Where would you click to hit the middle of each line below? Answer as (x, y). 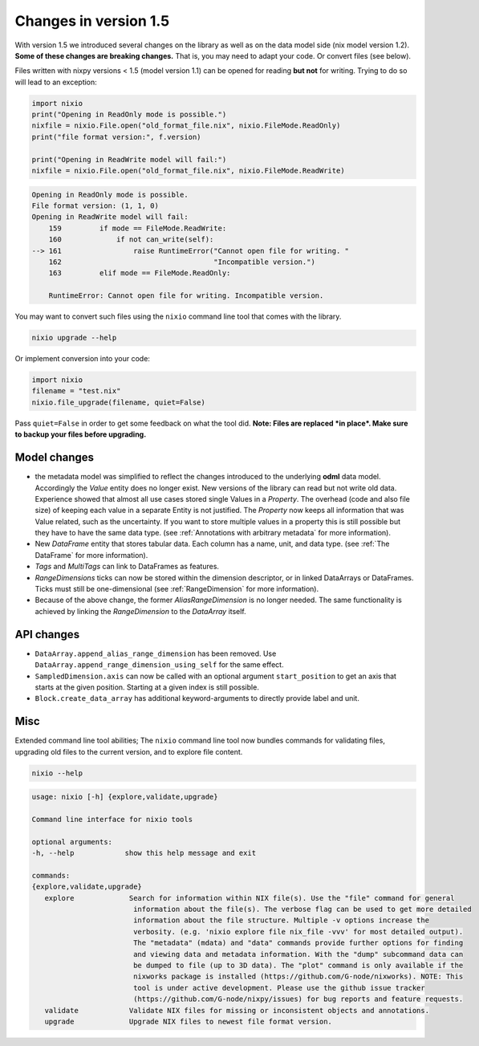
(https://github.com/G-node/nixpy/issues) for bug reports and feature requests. (298, 999)
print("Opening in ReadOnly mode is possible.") (129, 115)
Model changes (55, 458)
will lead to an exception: (56, 82)
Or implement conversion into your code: (82, 359)
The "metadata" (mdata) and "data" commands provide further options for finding (298, 943)
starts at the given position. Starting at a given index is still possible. (147, 687)
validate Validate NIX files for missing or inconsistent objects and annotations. (237, 1010)
